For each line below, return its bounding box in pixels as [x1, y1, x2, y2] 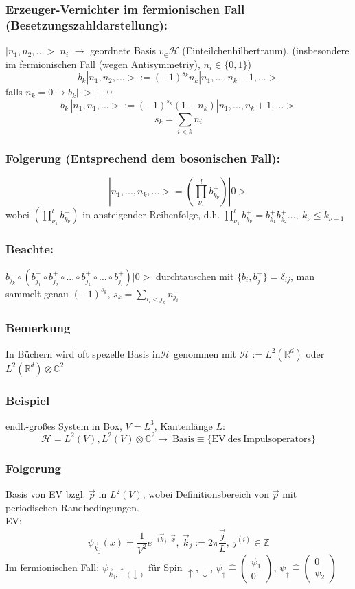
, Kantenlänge [154, 418, 213, 432]
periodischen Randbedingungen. [5, 500, 139, 514]
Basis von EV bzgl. [5, 487, 86, 501]
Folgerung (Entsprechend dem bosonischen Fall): [5, 150, 280, 167]
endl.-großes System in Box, [5, 418, 122, 432]
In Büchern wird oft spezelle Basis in [5, 346, 161, 360]
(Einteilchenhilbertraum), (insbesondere [182, 43, 350, 58]
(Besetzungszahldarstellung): [5, 16, 168, 33]
